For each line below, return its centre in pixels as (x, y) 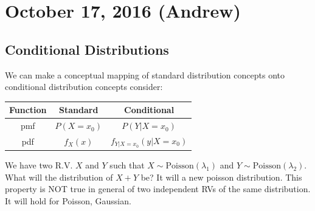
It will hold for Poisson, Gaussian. (68, 200)
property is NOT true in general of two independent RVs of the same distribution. (158, 189)
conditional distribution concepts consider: (84, 87)
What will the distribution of (59, 177)
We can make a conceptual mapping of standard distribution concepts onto (145, 74)
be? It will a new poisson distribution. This (221, 177)
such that (127, 164)
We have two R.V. (39, 164)
